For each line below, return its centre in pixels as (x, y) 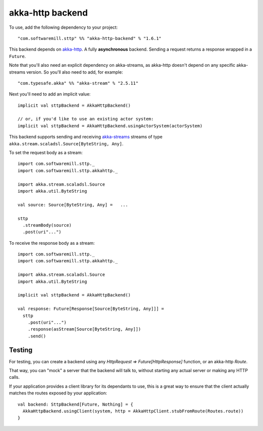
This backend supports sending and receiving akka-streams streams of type (86, 137)
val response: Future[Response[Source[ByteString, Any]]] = (91, 309)
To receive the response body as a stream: (52, 243)
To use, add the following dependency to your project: (63, 27)
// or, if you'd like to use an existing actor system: (86, 119)
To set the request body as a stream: (46, 153)
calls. (14, 377)
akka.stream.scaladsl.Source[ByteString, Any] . (66, 143)
